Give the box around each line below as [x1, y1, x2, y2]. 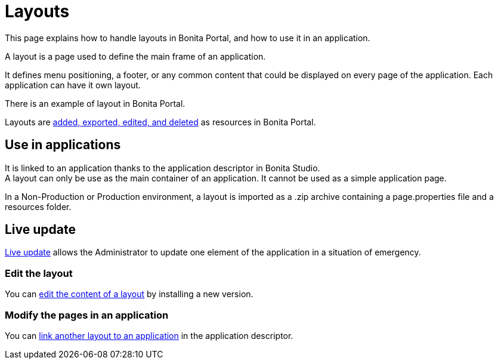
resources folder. [5, 201, 72, 212]
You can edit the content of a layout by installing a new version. [5, 289, 253, 300]
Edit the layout [5, 267, 73, 279]
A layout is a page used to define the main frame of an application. [5, 51, 266, 61]
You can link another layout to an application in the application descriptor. [5, 330, 293, 341]
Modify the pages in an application [5, 309, 169, 321]
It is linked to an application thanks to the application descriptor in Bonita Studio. [5, 162, 320, 173]
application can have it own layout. [5, 79, 141, 90]
